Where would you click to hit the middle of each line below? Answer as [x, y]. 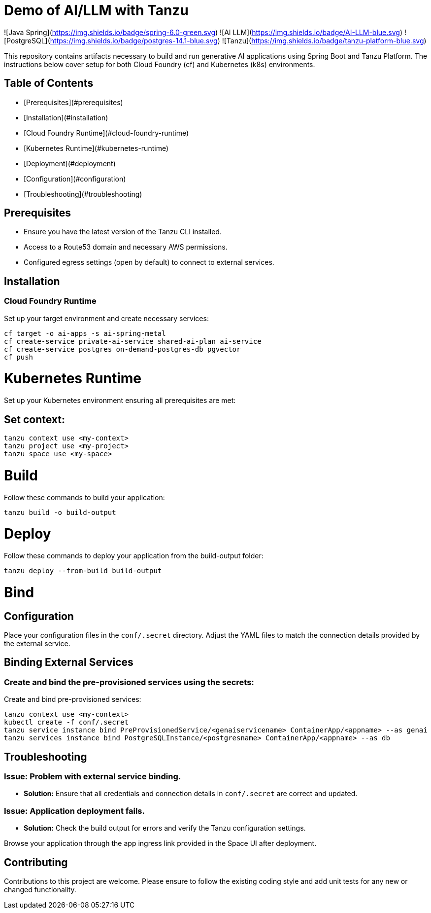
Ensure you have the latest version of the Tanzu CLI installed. [123, 232]
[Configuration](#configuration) [75, 179]
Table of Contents [49, 83]
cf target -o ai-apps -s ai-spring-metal [85, 333]
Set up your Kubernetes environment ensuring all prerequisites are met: [120, 401]
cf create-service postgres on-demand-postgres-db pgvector [122, 349]
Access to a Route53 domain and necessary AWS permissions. [126, 247]
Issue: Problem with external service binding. [93, 776]
